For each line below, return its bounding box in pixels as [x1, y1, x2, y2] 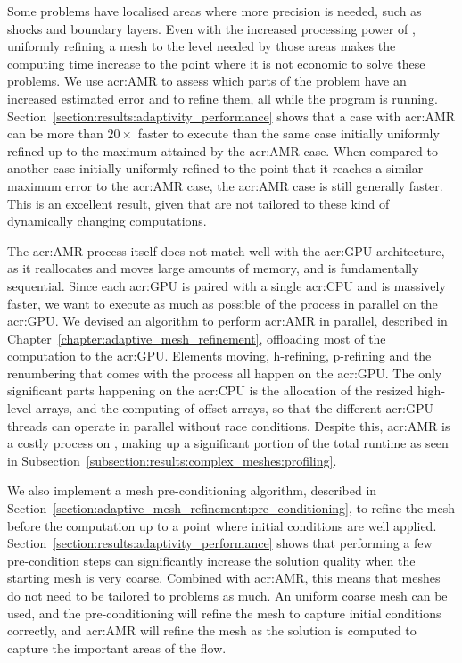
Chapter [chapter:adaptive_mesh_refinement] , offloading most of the [7, 328, 386, 347]
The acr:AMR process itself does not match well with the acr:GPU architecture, [7, 241, 445, 260]
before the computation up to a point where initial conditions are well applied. [7, 516, 437, 535]
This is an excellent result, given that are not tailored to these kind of [7, 194, 390, 212]
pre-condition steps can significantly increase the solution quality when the [7, 551, 416, 569]
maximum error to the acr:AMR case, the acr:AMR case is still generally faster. [7, 176, 443, 195]
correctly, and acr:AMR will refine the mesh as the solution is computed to [7, 621, 417, 640]
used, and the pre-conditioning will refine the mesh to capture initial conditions [7, 603, 441, 622]
